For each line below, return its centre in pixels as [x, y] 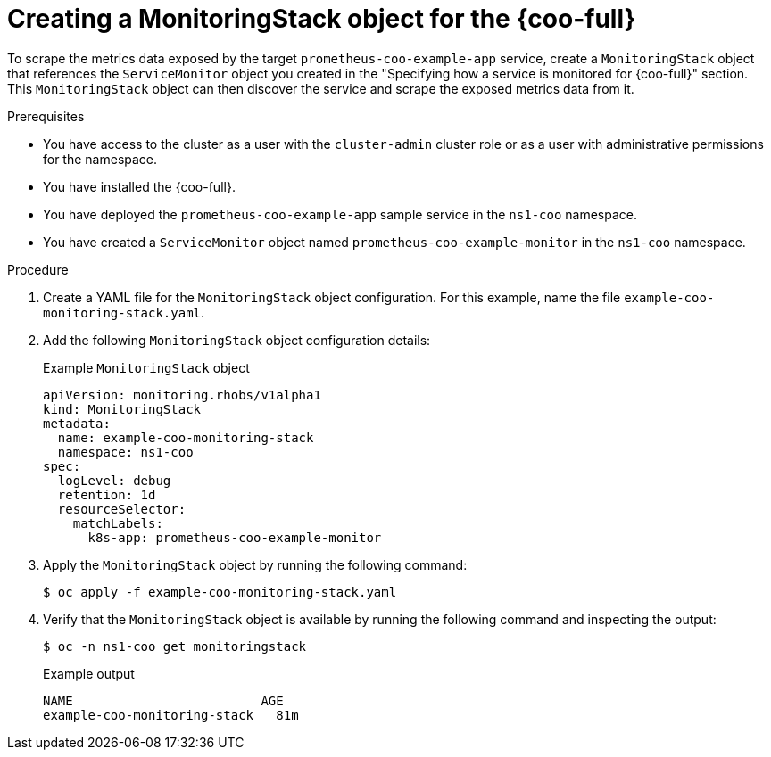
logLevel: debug [114, 480]
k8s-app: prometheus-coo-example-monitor [235, 537]
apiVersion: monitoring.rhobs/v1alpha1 [182, 395]
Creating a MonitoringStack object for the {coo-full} [322, 19]
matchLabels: [118, 523]
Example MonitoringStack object [146, 367]
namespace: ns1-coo [125, 452]
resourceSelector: [122, 509]
